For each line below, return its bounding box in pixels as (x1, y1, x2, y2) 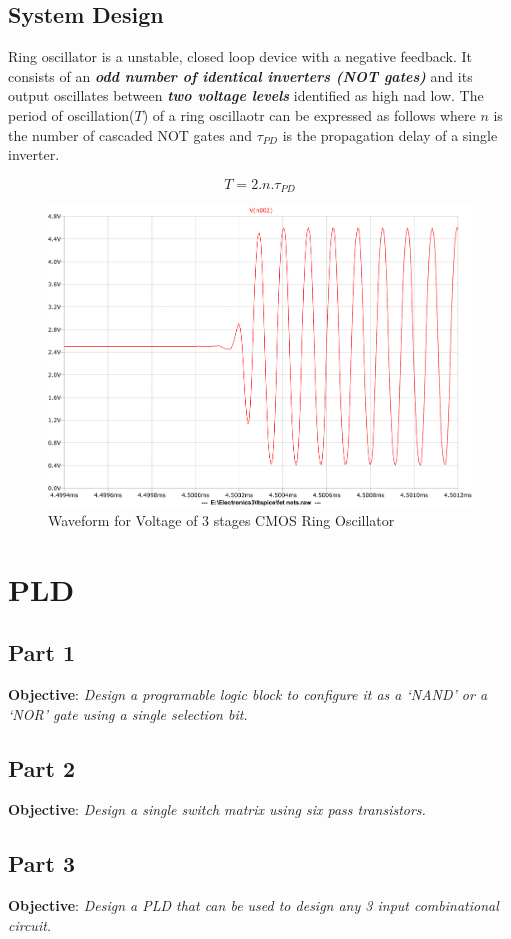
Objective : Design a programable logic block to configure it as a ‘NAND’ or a (8, 684, 488, 705)
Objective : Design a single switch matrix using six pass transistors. (8, 799, 426, 820)
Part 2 (8, 752, 76, 783)
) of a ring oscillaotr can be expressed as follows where (142, 104, 476, 125)
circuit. (8, 914, 52, 935)
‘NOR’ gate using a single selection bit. (8, 703, 248, 724)
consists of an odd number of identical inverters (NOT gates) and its (8, 65, 473, 86)
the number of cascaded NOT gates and (8, 124, 253, 145)
